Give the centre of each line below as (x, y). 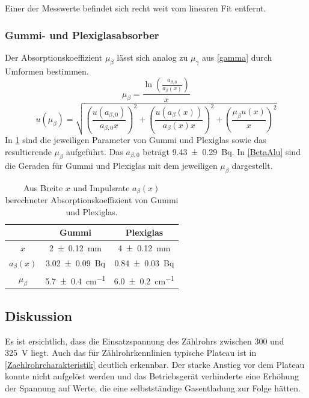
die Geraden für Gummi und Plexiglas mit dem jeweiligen (111, 165)
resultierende (28, 151)
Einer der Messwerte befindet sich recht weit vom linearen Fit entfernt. (136, 8)
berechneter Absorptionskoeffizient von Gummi (92, 199)
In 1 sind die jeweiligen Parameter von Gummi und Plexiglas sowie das (136, 140)
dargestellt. (252, 165)
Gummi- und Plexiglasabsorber (82, 35)
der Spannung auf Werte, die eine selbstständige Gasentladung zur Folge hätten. (153, 387)
